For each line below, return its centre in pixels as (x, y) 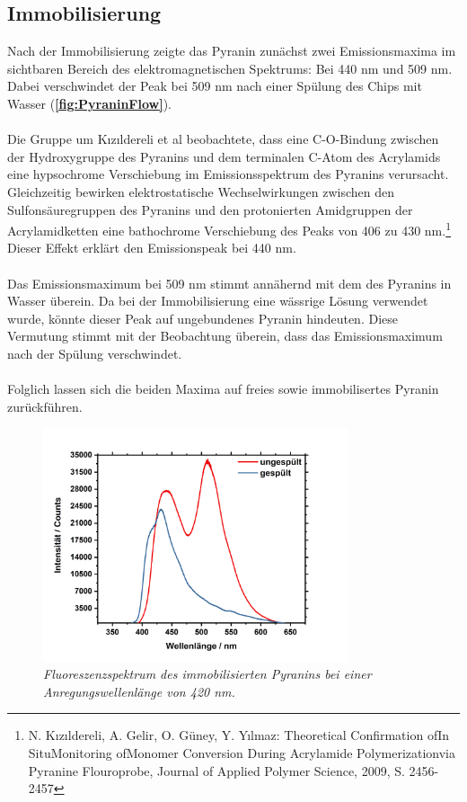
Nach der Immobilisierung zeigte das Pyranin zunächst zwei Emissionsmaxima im (232, 51)
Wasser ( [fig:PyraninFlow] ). (89, 103)
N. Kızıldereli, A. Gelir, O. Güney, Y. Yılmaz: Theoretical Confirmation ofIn (239, 735)
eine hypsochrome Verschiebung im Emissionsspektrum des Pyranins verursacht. (228, 174)
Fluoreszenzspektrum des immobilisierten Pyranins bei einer (207, 674)
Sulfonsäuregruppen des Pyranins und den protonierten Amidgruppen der (210, 209)
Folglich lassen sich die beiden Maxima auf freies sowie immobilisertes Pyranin (223, 389)
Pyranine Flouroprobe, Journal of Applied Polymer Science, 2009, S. (216, 770)
